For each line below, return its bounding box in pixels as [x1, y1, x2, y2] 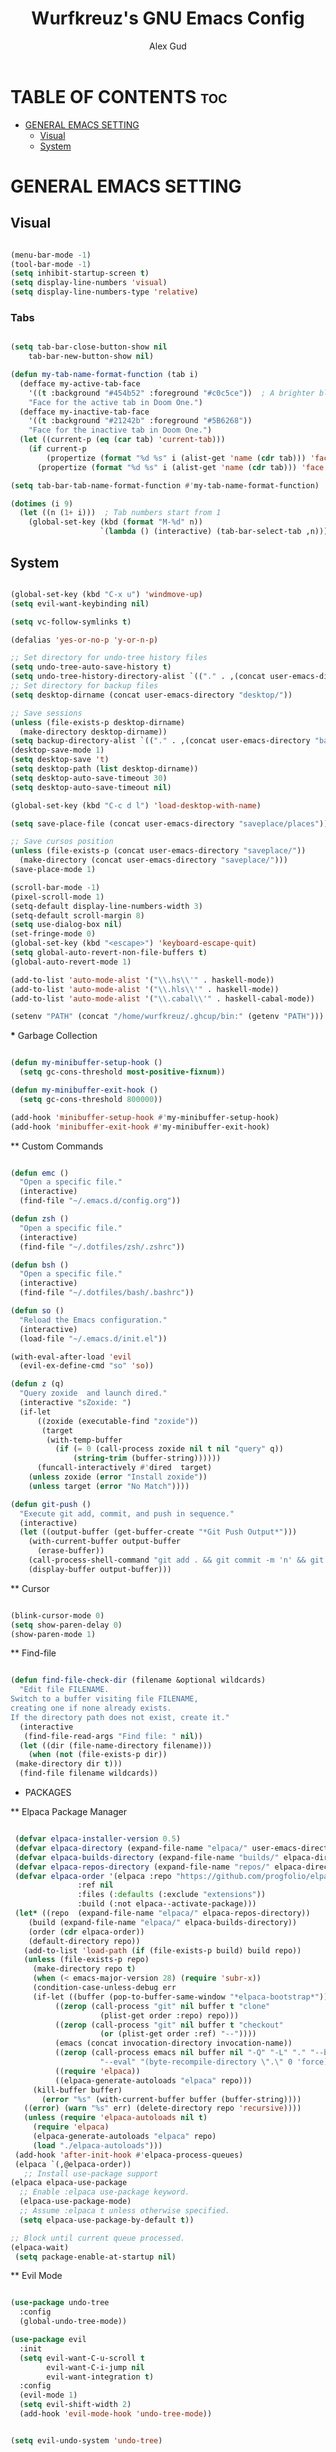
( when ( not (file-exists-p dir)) [28, 1750, 168, 1760]
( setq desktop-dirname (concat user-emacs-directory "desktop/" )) [10, 690, 293, 700]
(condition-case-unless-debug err [32, 1983, 177, 1993]
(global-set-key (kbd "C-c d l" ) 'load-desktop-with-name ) [10, 800, 262, 811]
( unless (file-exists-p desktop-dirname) [10, 717, 186, 727]
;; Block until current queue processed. [10, 2233, 186, 2243]
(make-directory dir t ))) [14, 1759, 123, 1769]
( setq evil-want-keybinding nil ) [10, 598, 150, 609]
